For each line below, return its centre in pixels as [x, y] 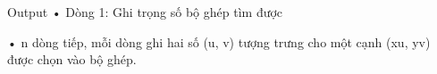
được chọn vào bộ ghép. [72, 59]
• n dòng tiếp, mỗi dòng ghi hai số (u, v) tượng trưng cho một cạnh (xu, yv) [219, 41]
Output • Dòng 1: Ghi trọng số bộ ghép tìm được [145, 12]
